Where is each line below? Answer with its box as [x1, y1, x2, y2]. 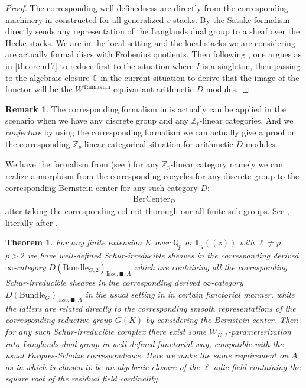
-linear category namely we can [170, 157, 283, 170]
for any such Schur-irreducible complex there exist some [5, 325, 207, 338]
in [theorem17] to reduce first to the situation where [5, 59, 194, 72]
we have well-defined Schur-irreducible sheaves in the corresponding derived [27, 249, 299, 261]
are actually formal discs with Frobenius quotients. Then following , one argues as [5, 48, 302, 60]
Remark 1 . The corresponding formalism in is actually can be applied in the [5, 102, 286, 115]
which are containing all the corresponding [134, 260, 288, 273]
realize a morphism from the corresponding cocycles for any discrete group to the [5, 170, 300, 182]
